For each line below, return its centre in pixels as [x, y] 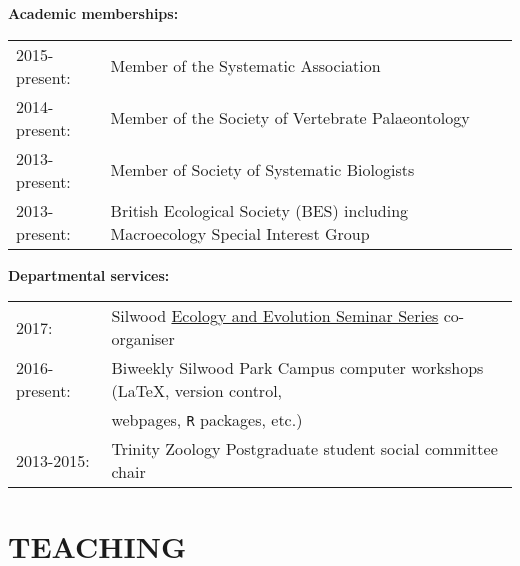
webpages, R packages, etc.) [207, 420]
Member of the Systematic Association [245, 66]
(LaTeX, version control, [197, 391]
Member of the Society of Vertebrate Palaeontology [290, 118]
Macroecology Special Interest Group [240, 233]
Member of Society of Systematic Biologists [262, 170]
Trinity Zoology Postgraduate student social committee [304, 449]
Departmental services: [89, 274]
